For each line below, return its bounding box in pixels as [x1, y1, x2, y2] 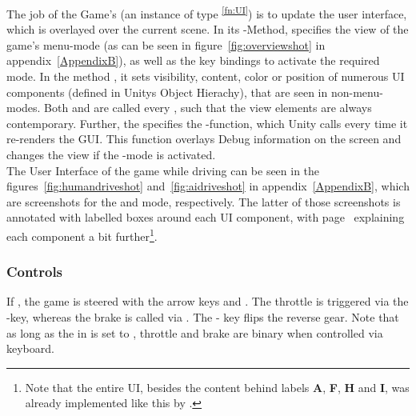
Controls [6, 262, 63, 282]
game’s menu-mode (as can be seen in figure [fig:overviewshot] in [6, 36, 326, 53]
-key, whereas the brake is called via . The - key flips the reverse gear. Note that [6, 309, 399, 326]
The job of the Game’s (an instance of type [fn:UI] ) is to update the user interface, [6, 3, 407, 22]
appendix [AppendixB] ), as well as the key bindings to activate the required [6, 52, 380, 69]
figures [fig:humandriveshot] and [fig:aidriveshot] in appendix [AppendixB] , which [6, 178, 410, 194]
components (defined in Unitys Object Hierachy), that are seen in [6, 83, 328, 100]
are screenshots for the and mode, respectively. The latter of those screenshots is [6, 193, 401, 210]
